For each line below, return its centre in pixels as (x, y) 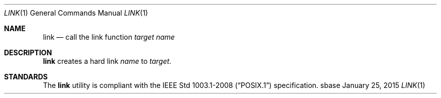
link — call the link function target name (109, 37)
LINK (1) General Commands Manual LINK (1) (76, 13)
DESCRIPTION (28, 53)
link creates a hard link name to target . (107, 61)
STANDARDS (26, 77)
